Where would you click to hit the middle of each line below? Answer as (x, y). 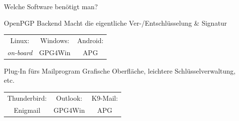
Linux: (20, 40)
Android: (90, 40)
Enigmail (27, 110)
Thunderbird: (27, 98)
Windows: (55, 40)
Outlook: (69, 98)
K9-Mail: (105, 98)
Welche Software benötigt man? (51, 6)
